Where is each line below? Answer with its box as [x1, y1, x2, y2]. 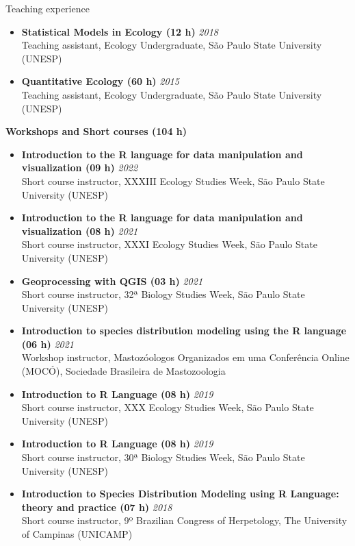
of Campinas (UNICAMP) [21, 527, 133, 541]
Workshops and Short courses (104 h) [5, 124, 187, 138]
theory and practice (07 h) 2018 [21, 499, 172, 514]
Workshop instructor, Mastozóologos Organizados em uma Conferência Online [21, 350, 350, 364]
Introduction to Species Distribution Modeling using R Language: [21, 486, 339, 501]
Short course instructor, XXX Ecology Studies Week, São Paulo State [21, 400, 314, 414]
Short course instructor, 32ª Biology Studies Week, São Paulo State [21, 287, 305, 301]
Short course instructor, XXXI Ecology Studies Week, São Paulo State [21, 237, 317, 251]
